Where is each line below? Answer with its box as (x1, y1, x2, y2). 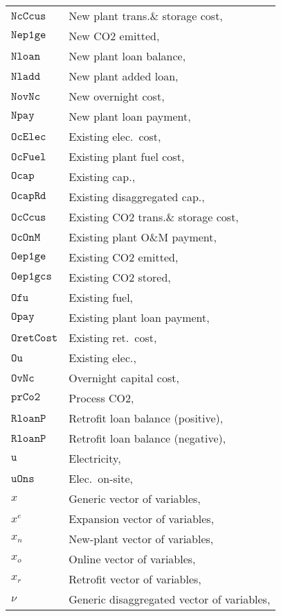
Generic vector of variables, (69, 490, 201, 506)
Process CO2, (69, 390, 134, 406)
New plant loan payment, (69, 108, 191, 124)
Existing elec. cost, (69, 128, 161, 144)
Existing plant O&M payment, (69, 229, 217, 245)
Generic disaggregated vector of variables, (69, 591, 271, 607)
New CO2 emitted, (69, 28, 160, 44)
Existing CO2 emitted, (69, 249, 179, 265)
